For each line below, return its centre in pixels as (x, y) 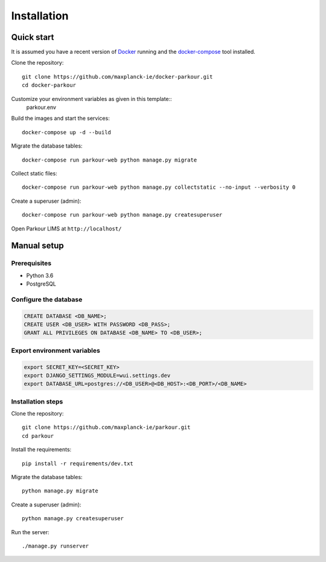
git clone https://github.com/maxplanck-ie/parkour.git (106, 427)
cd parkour (38, 436)
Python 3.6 (40, 275)
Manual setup (38, 246)
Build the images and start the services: (60, 119)
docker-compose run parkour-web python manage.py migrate (110, 160)
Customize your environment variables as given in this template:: (91, 99)
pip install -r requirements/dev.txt (78, 463)
